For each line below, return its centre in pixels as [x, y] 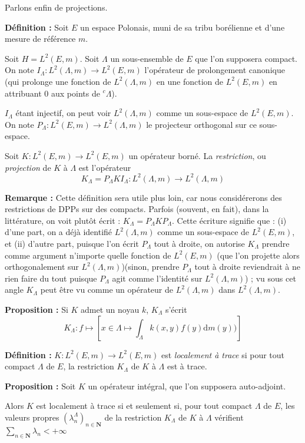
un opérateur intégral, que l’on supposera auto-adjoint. [187, 386]
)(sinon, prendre [150, 267]
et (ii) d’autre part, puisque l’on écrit [72, 243]
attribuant [23, 93]
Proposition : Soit [40, 386]
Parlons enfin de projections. [56, 7]
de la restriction [133, 417]
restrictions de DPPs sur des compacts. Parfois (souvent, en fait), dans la [137, 209]
